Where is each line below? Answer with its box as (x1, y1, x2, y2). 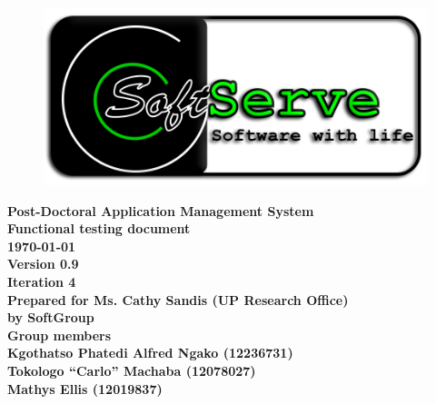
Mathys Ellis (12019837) (7, 379, 163, 398)
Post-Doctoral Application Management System (7, 201, 314, 220)
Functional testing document (7, 219, 191, 238)
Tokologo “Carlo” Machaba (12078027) (7, 360, 256, 379)
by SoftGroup (7, 308, 94, 327)
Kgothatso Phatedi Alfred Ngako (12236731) (7, 343, 293, 362)
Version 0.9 (7, 254, 79, 273)
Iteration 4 (7, 271, 76, 291)
